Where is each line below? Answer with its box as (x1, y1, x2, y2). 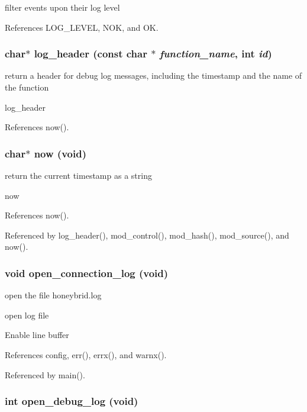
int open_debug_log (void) (5, 394, 138, 408)
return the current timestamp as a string (5, 169, 152, 181)
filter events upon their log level (5, 1, 120, 13)
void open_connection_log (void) (5, 265, 169, 280)
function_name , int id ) (159, 46, 272, 61)
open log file (5, 308, 49, 321)
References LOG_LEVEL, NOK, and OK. (5, 21, 159, 33)
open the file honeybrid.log (5, 289, 102, 301)
